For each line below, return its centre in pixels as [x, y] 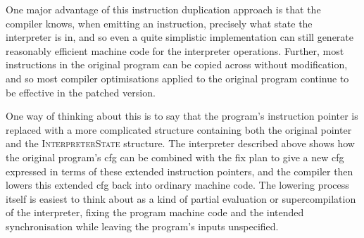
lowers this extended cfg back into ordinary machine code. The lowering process [177, 185]
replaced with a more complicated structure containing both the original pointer [179, 129]
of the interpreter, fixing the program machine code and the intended [155, 212]
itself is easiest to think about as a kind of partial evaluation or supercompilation [181, 198]
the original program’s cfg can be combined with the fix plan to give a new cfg [175, 157]
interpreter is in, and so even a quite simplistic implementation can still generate [180, 37]
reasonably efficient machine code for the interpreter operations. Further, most [175, 50]
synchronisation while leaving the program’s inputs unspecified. [142, 226]
